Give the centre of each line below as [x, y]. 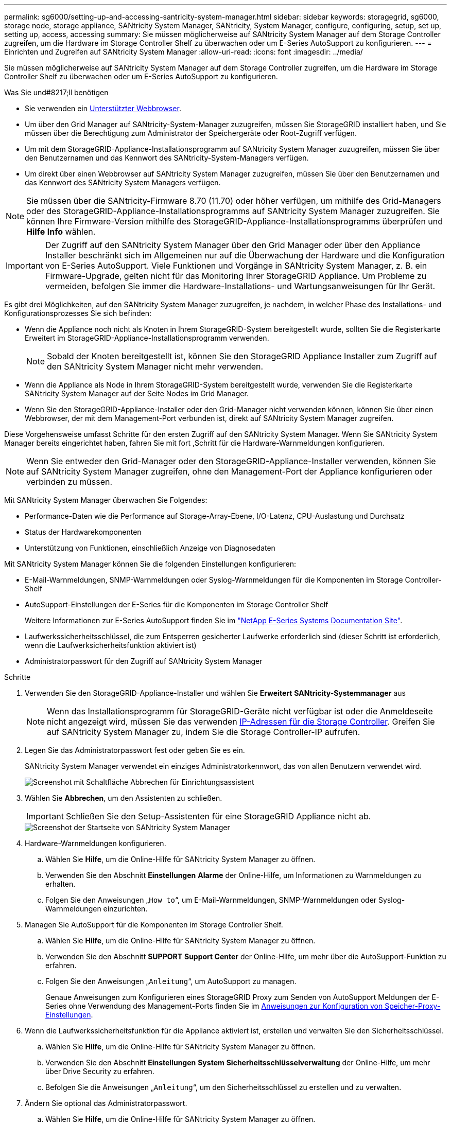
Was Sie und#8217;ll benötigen [56, 92]
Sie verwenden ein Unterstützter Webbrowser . [103, 108]
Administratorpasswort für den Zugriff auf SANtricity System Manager [144, 661]
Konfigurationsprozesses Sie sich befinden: [78, 313]
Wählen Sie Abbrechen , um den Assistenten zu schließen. [124, 798]
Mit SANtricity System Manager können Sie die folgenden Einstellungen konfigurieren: [150, 564]
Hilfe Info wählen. [61, 232]
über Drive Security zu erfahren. [100, 1071]
